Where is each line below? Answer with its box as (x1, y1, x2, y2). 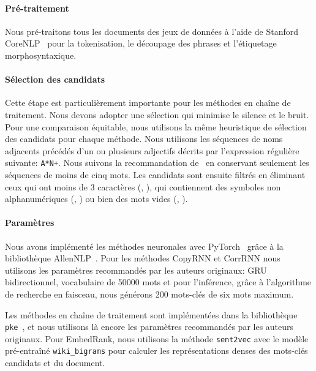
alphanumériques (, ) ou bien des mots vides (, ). (5, 192, 188, 205)
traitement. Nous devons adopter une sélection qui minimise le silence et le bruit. (5, 108, 309, 121)
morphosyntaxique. (5, 48, 77, 61)
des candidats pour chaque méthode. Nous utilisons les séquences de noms (5, 132, 283, 145)
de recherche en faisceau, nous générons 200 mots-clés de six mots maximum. (5, 287, 294, 300)
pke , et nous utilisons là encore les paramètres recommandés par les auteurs (5, 320, 294, 333)
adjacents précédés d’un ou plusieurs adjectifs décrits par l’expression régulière (5, 144, 299, 157)
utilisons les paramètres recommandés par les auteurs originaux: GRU (5, 263, 267, 276)
